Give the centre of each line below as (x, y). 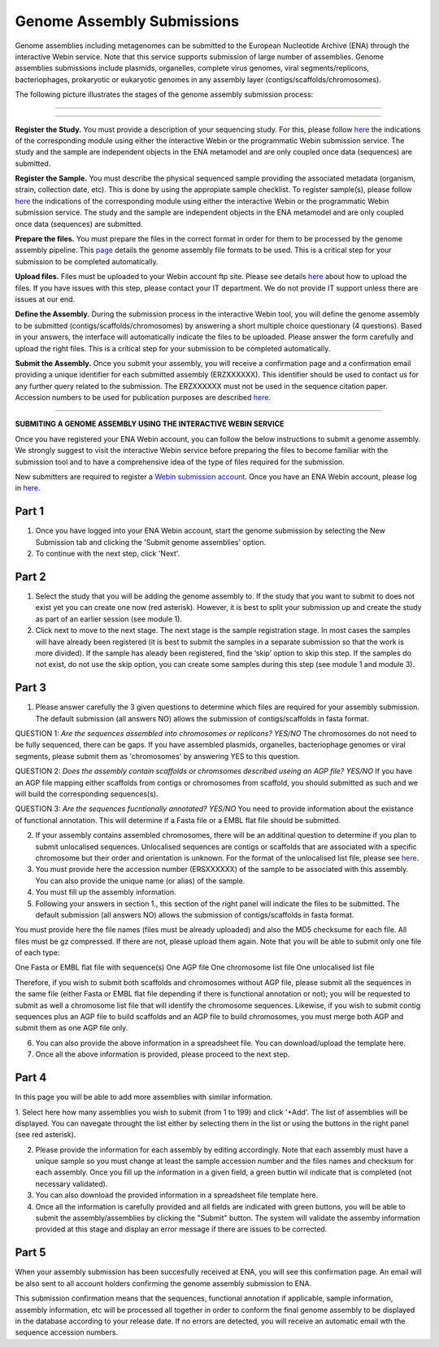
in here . (28, 488)
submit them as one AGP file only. (72, 1028)
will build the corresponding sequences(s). (87, 794)
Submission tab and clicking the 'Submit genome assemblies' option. (151, 542)
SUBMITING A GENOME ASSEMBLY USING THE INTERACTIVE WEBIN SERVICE (150, 424)
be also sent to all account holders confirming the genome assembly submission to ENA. (163, 1283)
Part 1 (30, 511)
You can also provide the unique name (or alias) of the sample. (140, 881)
